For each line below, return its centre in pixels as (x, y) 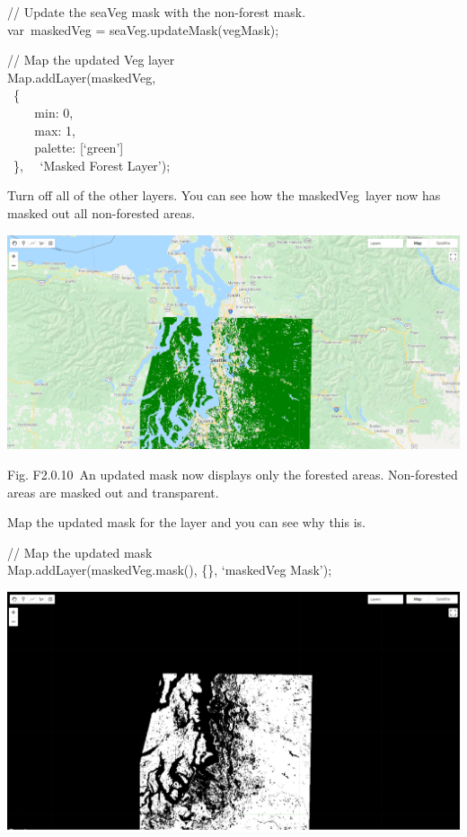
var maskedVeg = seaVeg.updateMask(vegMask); (143, 29)
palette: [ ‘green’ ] (79, 148)
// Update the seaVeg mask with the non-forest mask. (157, 12)
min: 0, (54, 112)
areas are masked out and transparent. (113, 492)
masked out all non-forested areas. (101, 212)
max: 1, (55, 130)
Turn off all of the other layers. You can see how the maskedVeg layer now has (224, 195)
